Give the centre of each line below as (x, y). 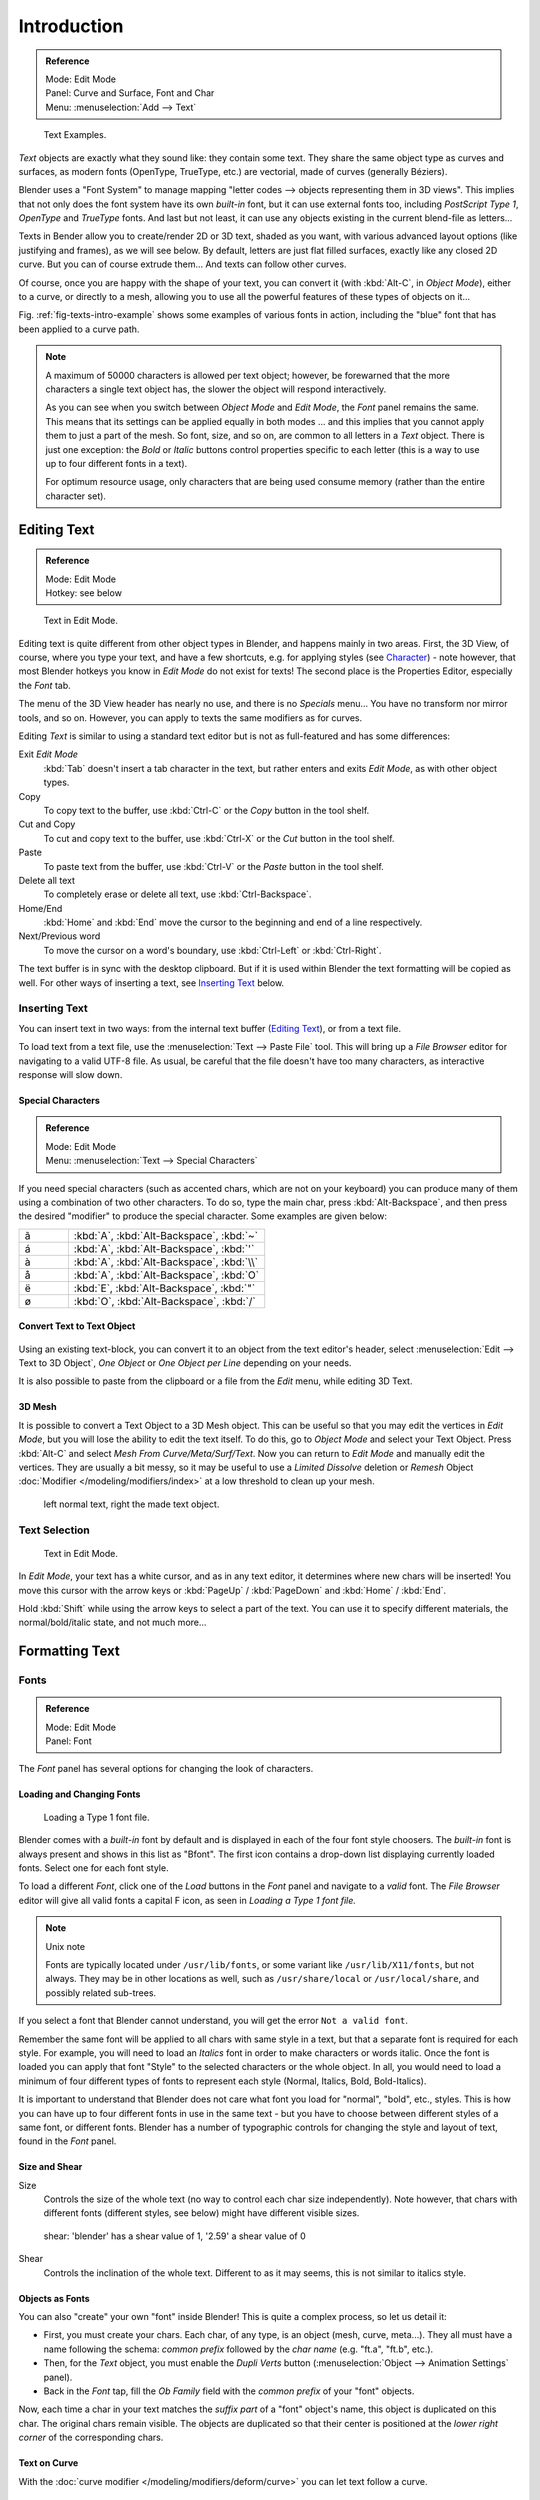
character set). (76, 496)
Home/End (40, 908)
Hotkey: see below (83, 592)
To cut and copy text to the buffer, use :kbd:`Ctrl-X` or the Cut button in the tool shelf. (219, 838)
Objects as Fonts (54, 2298)
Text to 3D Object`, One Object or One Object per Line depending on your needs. (185, 1363)
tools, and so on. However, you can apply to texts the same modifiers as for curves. (190, 717)
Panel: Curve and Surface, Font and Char (130, 93)
